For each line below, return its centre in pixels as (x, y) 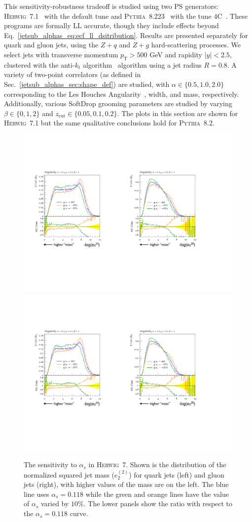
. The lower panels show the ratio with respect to (158, 503)
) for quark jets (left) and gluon (177, 474)
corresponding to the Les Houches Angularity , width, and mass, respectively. (122, 94)
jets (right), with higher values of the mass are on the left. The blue (126, 484)
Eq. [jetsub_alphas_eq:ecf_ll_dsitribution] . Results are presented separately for (126, 35)
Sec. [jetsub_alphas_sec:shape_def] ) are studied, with (87, 84)
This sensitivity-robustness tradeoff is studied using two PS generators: (111, 6)
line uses (36, 494)
